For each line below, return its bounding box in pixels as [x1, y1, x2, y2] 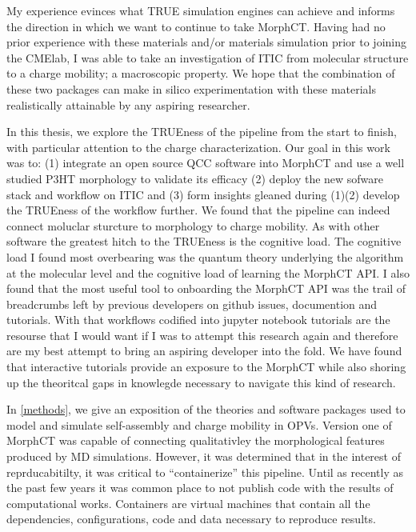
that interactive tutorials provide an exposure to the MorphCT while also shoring [6, 358, 406, 375]
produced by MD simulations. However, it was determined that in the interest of [6, 448, 401, 465]
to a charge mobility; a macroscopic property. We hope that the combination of [6, 65, 395, 82]
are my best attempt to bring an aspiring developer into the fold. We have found [6, 342, 402, 359]
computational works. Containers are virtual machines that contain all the [6, 494, 370, 511]
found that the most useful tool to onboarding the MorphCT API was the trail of [6, 280, 406, 297]
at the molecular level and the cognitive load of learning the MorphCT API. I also [6, 264, 410, 281]
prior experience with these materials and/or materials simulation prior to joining [6, 34, 406, 50]
